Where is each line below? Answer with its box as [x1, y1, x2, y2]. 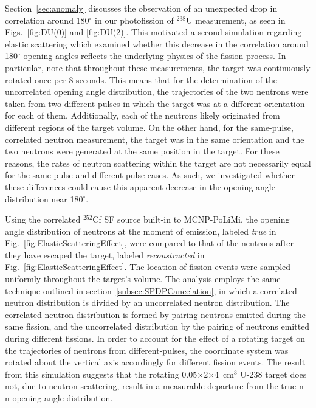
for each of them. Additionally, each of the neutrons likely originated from [5, 109, 280, 122]
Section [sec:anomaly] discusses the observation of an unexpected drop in [5, 2, 278, 14]
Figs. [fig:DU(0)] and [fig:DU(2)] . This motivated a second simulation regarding [5, 26, 302, 38]
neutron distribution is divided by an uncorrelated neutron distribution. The [5, 296, 290, 309]
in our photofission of [95, 13, 174, 26]
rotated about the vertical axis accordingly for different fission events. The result [5, 356, 306, 368]
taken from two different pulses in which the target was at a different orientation [5, 97, 305, 109]
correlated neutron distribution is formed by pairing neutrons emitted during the [5, 308, 306, 320]
